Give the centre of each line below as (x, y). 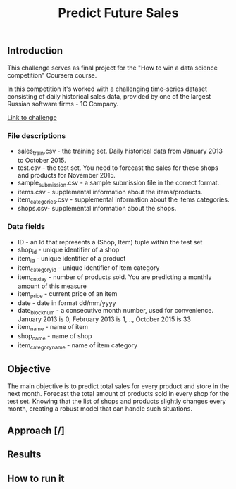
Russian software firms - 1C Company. (63, 104)
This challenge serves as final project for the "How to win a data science (113, 68)
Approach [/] (36, 430)
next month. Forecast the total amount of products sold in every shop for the (118, 393)
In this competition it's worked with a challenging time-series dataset (107, 89)
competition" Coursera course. (52, 75)
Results (24, 455)
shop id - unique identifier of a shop (68, 250)
